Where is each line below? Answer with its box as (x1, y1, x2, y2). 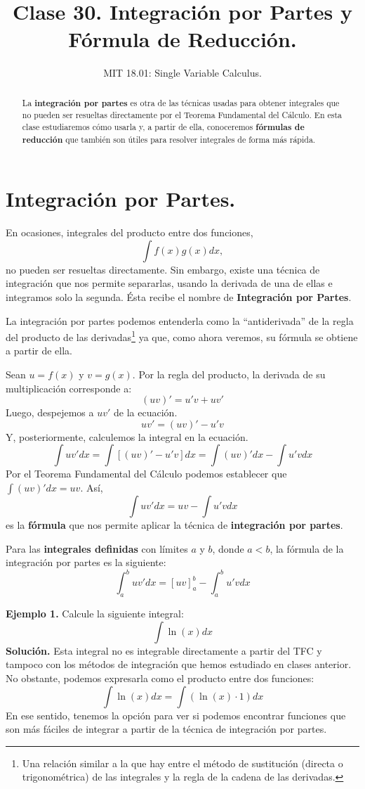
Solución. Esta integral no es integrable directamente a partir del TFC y (6, 643, 322, 657)
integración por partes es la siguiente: (6, 555, 166, 570)
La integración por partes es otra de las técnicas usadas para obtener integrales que (22, 96, 340, 109)
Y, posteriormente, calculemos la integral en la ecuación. (6, 429, 248, 444)
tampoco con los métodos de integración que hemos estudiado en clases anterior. (6, 657, 352, 672)
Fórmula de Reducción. (68, 25, 297, 53)
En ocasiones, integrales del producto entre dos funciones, (6, 225, 253, 240)
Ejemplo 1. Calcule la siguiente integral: (6, 606, 184, 621)
